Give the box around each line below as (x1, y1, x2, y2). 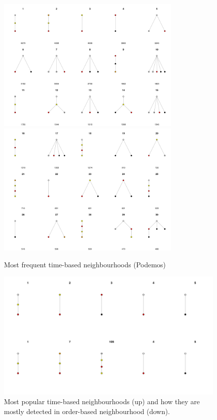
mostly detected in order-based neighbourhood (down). (4, 406, 170, 416)
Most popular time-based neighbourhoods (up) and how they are (4, 396, 200, 406)
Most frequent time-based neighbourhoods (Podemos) (4, 259, 166, 270)
